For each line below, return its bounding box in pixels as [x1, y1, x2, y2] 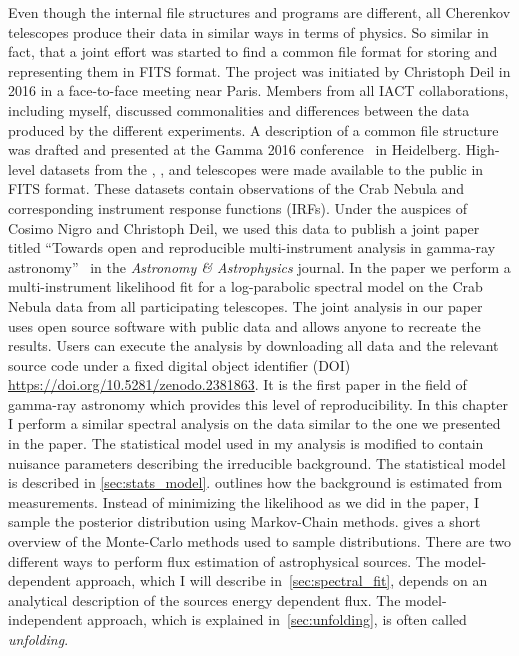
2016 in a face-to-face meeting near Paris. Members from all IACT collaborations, [8, 80, 509, 101]
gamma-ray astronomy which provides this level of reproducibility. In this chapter [8, 393, 508, 414]
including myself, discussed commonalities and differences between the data [8, 99, 470, 120]
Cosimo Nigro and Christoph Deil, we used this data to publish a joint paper [8, 217, 480, 238]
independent [8, 609, 83, 630]
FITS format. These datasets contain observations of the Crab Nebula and [8, 178, 465, 199]
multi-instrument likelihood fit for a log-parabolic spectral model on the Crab [8, 276, 483, 297]
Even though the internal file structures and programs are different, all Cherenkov [8, 2, 511, 22]
